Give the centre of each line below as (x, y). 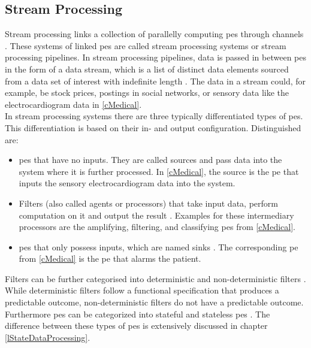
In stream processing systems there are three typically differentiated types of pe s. (154, 116)
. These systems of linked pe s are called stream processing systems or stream (146, 45)
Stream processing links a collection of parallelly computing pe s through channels (154, 34)
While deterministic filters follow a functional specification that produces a (142, 290)
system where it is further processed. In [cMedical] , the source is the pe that (159, 171)
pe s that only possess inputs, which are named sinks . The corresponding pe (158, 246)
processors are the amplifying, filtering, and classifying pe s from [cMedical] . (157, 227)
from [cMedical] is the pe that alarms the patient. (110, 258)
